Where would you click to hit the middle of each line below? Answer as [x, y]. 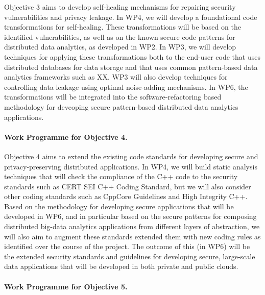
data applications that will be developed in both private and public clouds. [121, 266]
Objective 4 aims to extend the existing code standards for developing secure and [131, 156]
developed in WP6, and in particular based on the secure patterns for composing [130, 216]
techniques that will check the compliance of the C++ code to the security [121, 176]
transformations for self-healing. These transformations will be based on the [123, 27]
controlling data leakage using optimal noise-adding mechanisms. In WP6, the [126, 87]
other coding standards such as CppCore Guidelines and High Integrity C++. [126, 196]
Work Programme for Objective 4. [66, 137]
